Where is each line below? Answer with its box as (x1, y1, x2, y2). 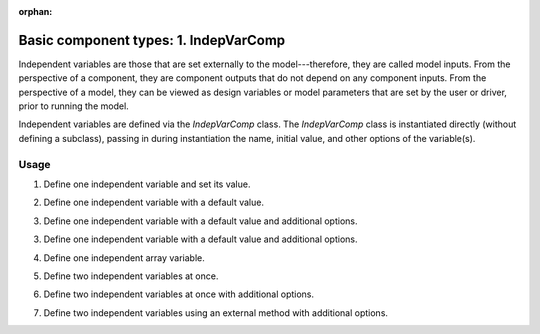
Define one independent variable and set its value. (43, 178, 251, 190)
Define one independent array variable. (43, 251, 205, 264)
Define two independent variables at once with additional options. (43, 288, 315, 300)
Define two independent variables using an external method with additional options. (43, 306, 389, 319)
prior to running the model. (18, 100, 129, 112)
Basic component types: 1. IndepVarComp (18, 31, 286, 49)
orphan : (18, 6, 53, 17)
